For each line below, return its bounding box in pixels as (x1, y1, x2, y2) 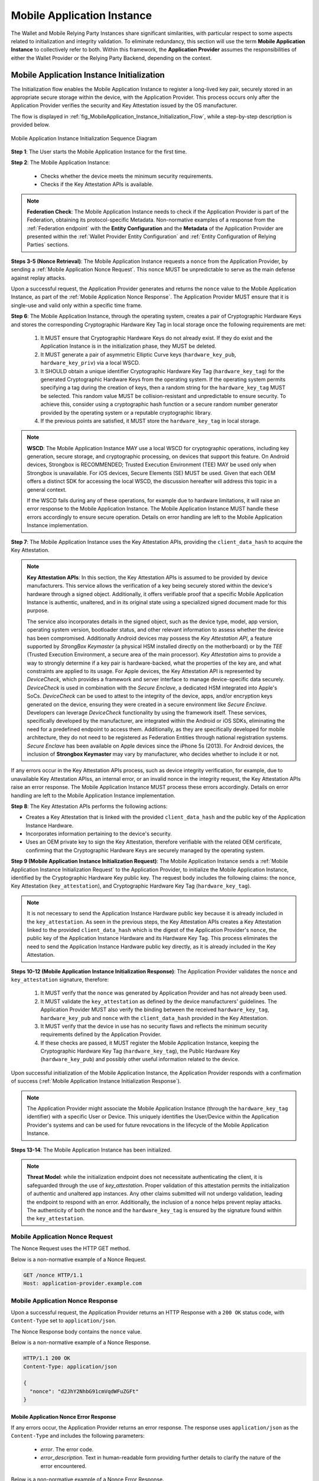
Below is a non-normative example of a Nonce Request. (11, 1256, 147, 1263)
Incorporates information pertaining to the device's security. (25, 830, 172, 838)
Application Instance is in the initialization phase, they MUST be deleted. (40, 342, 217, 350)
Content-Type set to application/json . (11, 1317, 116, 1324)
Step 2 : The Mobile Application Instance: (11, 159, 110, 166)
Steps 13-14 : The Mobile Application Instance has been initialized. (11, 1146, 172, 1153)
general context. (27, 486, 67, 493)
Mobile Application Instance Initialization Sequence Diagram (11, 134, 158, 142)
